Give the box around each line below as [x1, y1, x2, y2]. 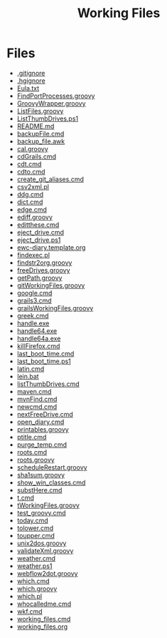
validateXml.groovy [16, 546, 74, 555]
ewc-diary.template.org [16, 243, 86, 251]
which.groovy [16, 584, 58, 593]
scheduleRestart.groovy [16, 462, 87, 472]
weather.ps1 [16, 562, 53, 570]
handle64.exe [16, 326, 58, 335]
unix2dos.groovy [16, 539, 67, 547]
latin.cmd [16, 364, 45, 373]
